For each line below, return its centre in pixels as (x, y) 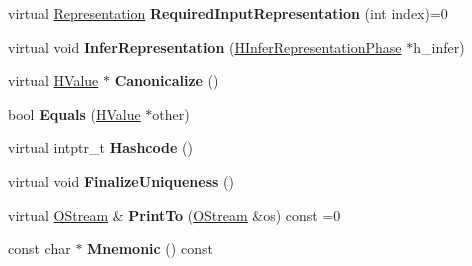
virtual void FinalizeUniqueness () (121, 180)
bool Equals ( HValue (74, 113)
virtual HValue (53, 80)
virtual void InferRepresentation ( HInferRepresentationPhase (205, 46)
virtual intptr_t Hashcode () (100, 147)
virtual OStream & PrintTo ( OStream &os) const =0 (174, 214)
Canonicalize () (166, 80)
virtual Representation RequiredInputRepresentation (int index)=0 (228, 13)
